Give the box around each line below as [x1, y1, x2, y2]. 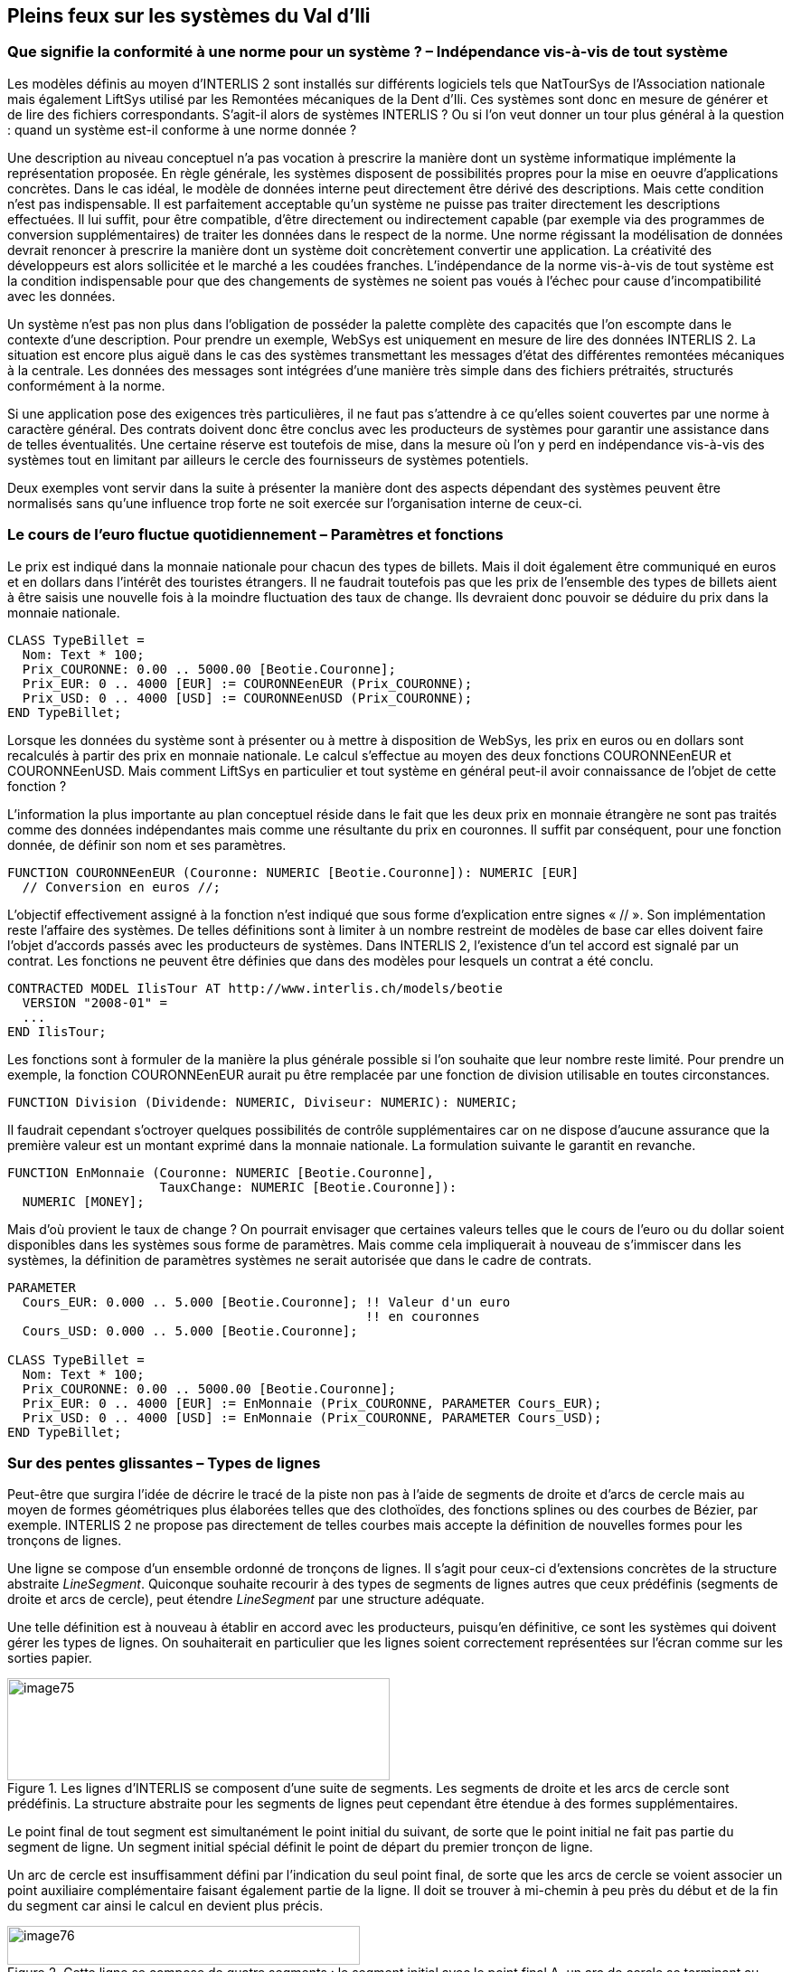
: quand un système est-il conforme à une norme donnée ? [7, 121, 357, 137]
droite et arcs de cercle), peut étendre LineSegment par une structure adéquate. [7, 1591, 485, 1608]
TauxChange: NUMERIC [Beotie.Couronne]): [159, 1179, 457, 1194]
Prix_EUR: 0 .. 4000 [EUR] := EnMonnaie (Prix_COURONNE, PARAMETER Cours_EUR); [22, 1395, 602, 1411]
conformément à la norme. [7, 377, 165, 393]
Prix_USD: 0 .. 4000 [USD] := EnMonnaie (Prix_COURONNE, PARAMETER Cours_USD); [22, 1410, 602, 1425]
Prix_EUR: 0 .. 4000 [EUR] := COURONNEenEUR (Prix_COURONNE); [22, 675, 473, 691]
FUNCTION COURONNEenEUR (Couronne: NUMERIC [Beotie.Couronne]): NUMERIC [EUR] [7, 864, 580, 880]
